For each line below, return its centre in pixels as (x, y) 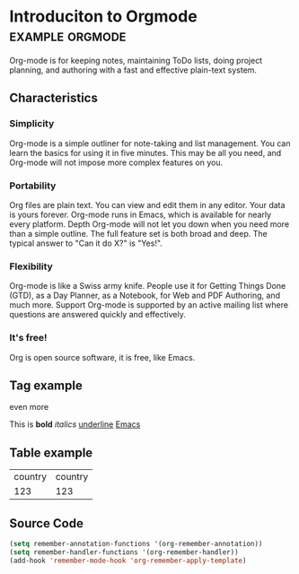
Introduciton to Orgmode (103, 17)
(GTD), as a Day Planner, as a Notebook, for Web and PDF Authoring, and (145, 296)
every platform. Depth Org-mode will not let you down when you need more (149, 224)
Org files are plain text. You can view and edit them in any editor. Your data (147, 204)
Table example (51, 452)
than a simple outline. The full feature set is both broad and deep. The (138, 233)
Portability (33, 186)
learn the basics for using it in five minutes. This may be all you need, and (145, 152)
